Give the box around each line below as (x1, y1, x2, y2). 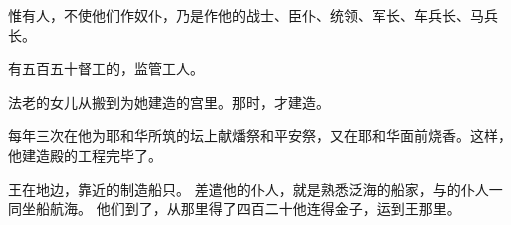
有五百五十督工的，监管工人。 (8, 58, 204, 79)
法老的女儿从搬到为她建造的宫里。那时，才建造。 (8, 91, 330, 112)
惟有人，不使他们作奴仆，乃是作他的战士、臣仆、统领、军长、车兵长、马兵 (8, 5, 498, 25)
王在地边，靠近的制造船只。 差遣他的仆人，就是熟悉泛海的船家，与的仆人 (8, 178, 489, 199)
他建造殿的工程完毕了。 (8, 144, 162, 165)
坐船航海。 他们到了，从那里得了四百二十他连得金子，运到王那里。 (21, 198, 461, 219)
